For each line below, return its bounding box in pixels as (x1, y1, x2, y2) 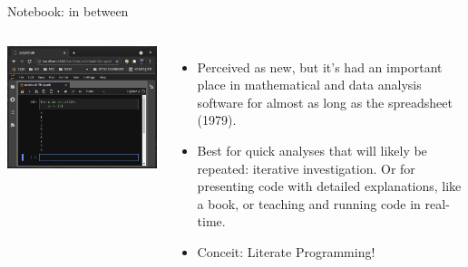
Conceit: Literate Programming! (197, 242, 375, 261)
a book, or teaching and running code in (197, 194, 421, 213)
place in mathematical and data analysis (197, 75, 422, 94)
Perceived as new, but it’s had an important (197, 57, 443, 76)
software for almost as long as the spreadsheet (197, 92, 453, 111)
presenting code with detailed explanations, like (197, 176, 462, 195)
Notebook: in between (7, 2, 129, 20)
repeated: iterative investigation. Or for (197, 158, 415, 177)
